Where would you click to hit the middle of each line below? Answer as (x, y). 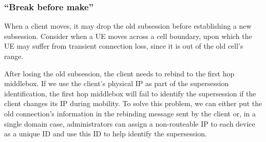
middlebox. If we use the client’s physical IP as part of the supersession (117, 83)
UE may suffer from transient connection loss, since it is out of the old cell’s (124, 46)
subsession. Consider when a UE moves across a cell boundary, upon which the (128, 36)
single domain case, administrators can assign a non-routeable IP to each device (130, 123)
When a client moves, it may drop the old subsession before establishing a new (128, 26)
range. (14, 56)
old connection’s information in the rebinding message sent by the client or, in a (130, 113)
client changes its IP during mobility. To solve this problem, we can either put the (133, 103)
